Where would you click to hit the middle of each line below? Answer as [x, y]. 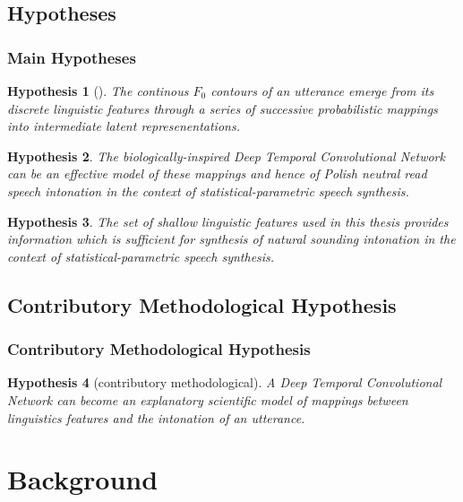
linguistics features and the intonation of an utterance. [156, 417]
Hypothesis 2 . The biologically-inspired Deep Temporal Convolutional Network [226, 156]
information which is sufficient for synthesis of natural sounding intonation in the [231, 239]
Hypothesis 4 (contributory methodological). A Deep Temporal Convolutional [225, 382]
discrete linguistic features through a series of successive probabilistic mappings [223, 108]
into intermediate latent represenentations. [124, 126]
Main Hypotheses [72, 57]
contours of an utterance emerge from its [322, 91]
